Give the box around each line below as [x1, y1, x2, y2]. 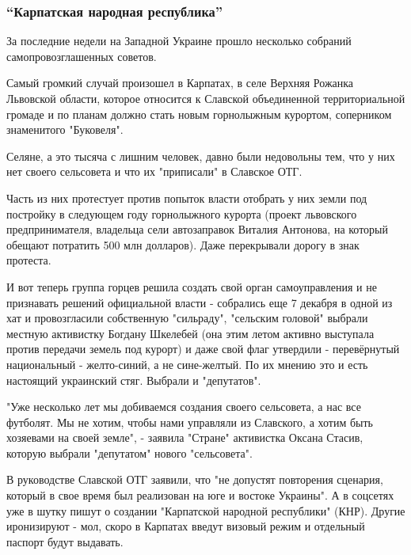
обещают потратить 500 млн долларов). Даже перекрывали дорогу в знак [6, 236, 360, 253]
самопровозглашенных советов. [6, 48, 157, 64]
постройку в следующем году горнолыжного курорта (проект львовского [6, 205, 357, 222]
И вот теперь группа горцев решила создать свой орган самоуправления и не [6, 278, 377, 295]
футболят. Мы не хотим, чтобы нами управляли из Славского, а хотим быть [6, 413, 373, 430]
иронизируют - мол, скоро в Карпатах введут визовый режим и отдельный [6, 518, 365, 534]
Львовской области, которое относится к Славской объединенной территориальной [6, 90, 405, 106]
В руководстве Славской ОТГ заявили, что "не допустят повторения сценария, [6, 471, 383, 488]
